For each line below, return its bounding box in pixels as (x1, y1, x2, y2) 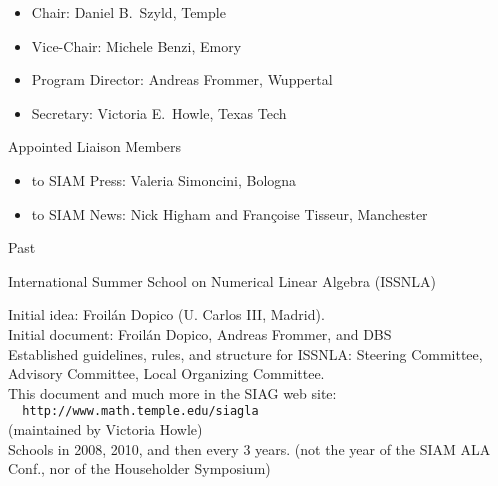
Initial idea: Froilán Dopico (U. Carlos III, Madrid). (8, 304, 325, 325)
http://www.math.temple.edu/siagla (22, 404, 259, 419)
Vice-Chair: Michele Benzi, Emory (31, 35, 242, 56)
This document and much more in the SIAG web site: (8, 382, 337, 403)
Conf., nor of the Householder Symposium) (8, 458, 271, 479)
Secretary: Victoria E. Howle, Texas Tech (31, 102, 287, 123)
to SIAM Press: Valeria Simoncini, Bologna (31, 169, 297, 190)
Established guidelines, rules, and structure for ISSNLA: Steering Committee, (8, 343, 483, 364)
